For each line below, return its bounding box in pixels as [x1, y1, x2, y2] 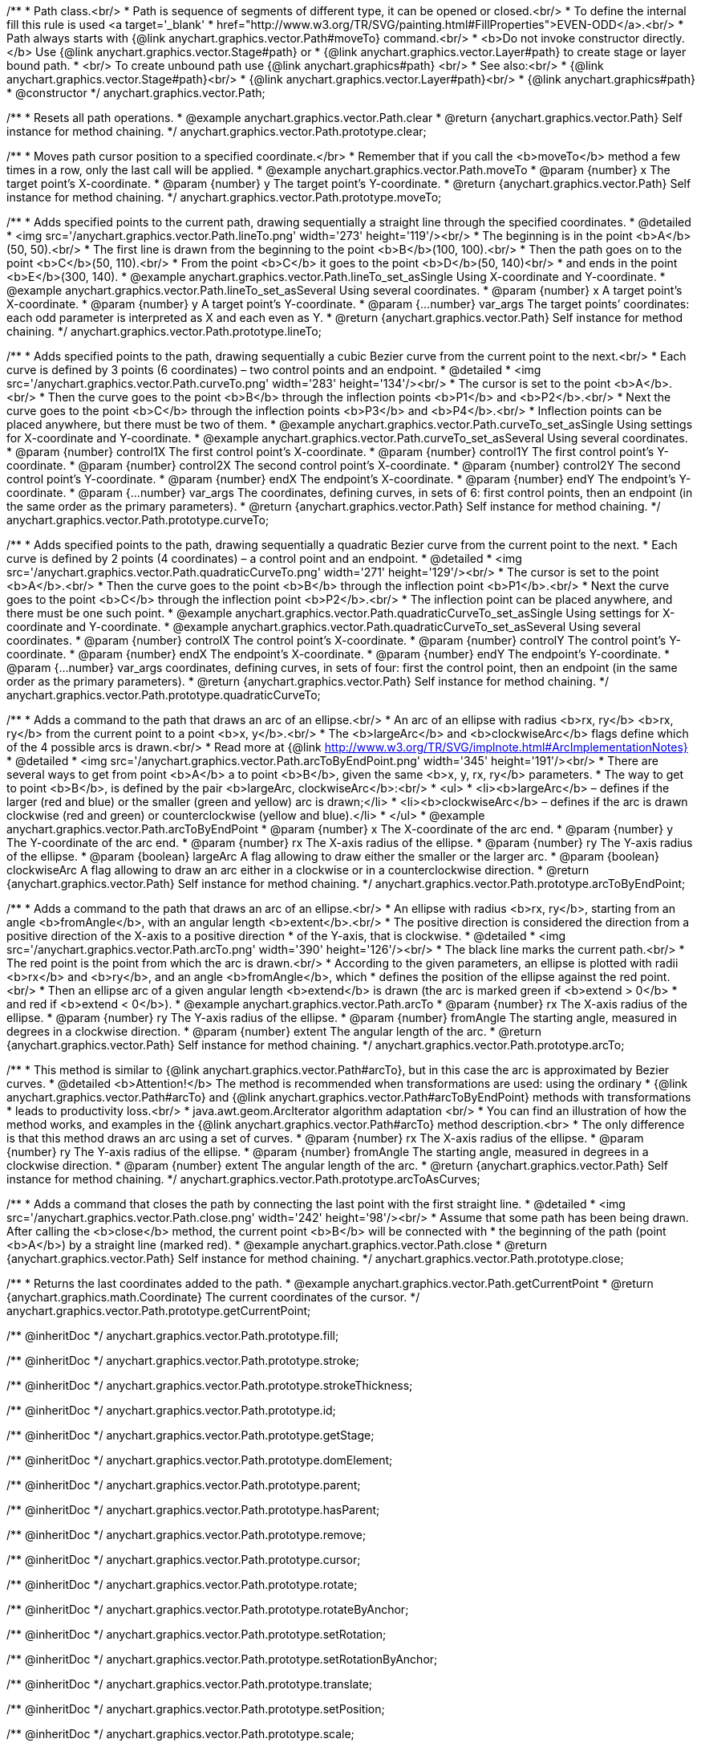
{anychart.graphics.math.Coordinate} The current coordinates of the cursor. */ [6, 1290, 420, 1304]
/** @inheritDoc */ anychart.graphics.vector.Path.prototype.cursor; [6, 1553, 361, 1566]
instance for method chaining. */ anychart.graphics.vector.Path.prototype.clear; [6, 124, 427, 138]
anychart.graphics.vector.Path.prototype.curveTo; [6, 513, 269, 527]
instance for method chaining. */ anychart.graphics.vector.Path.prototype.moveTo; [6, 190, 442, 204]
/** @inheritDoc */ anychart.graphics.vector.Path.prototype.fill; [6, 1329, 339, 1342]
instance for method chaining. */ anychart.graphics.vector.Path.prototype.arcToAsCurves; [6, 1172, 480, 1186]
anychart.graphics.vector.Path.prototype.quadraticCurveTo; [6, 688, 321, 702]
